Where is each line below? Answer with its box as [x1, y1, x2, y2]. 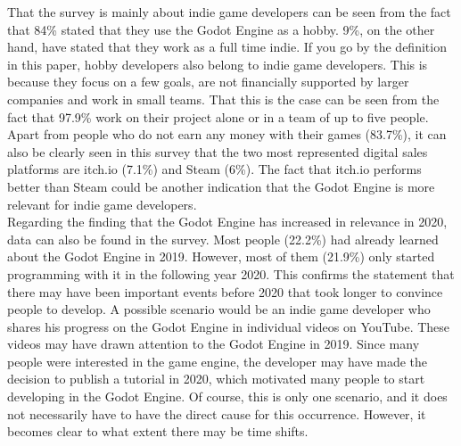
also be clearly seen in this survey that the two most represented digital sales [7, 142, 428, 161]
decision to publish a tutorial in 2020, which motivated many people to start [7, 369, 425, 388]
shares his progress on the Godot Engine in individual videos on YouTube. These [7, 317, 450, 335]
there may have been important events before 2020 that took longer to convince [7, 282, 443, 301]
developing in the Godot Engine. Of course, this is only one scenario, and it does [7, 387, 448, 406]
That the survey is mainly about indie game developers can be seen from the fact [7, 3, 451, 21]
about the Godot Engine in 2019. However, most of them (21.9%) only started [7, 247, 435, 266]
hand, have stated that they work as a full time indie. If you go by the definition [7, 37, 447, 56]
